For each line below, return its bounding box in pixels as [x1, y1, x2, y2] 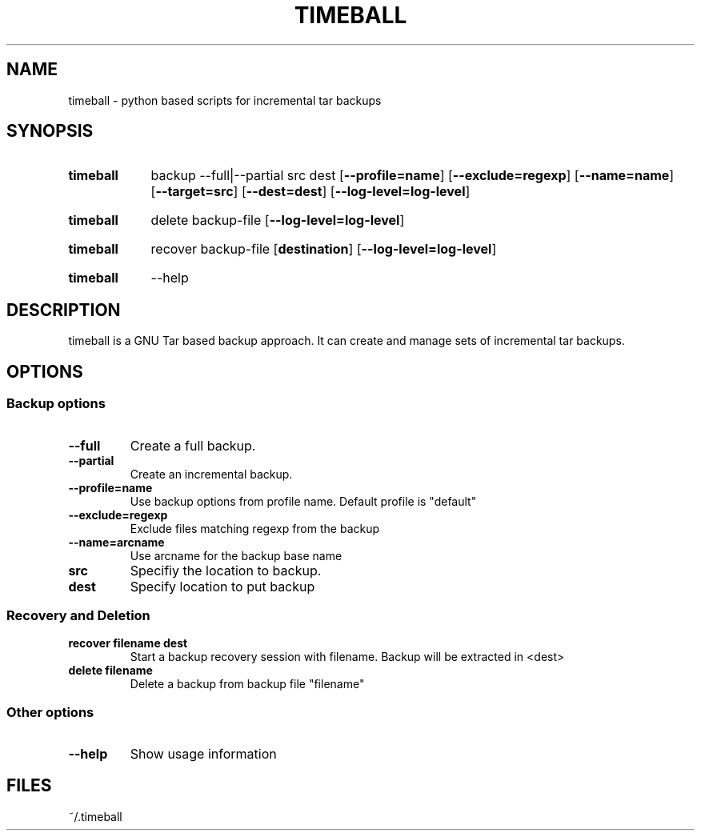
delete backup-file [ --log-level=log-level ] [150, 212, 405, 229]
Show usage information [130, 746, 277, 762]
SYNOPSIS [6, 121, 94, 142]
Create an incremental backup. [130, 467, 293, 481]
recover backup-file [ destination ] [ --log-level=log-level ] [150, 241, 497, 258]
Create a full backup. [130, 437, 256, 454]
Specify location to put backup [130, 578, 315, 595]
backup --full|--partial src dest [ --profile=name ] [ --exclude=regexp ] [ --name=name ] [150, 167, 675, 184]
